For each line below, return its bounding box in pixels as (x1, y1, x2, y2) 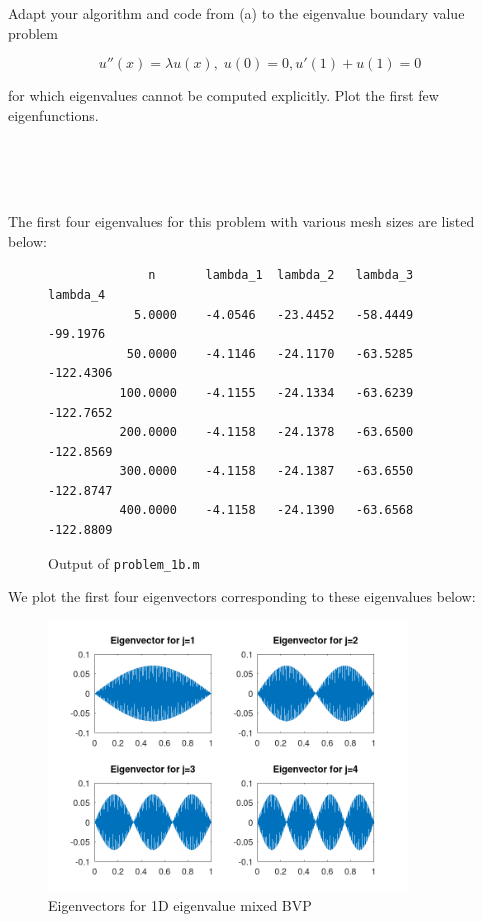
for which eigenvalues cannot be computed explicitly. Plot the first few (8, 85, 439, 106)
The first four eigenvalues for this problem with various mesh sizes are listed (8, 211, 475, 232)
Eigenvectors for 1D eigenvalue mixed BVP (48, 894, 312, 915)
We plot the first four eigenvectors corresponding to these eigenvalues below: (8, 586, 476, 607)
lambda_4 (48, 287, 106, 302)
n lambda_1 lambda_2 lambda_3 (148, 268, 414, 283)
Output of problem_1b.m (48, 552, 200, 573)
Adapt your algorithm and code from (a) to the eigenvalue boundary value (8, 3, 465, 23)
